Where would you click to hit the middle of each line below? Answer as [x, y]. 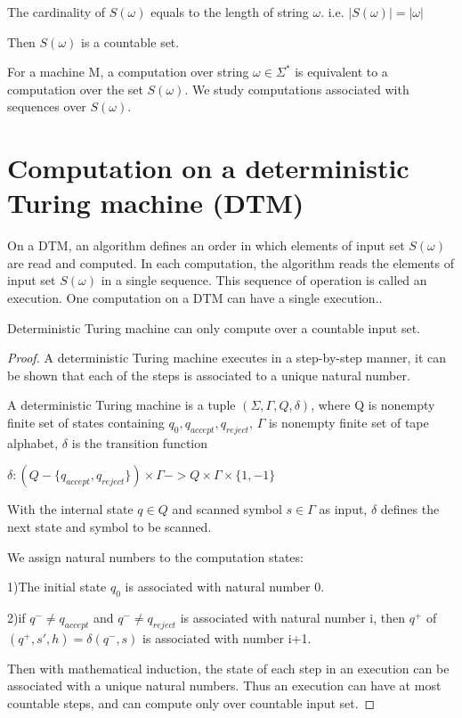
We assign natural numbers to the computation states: [155, 556]
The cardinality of [57, 12]
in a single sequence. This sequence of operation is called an [264, 280]
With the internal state [70, 509]
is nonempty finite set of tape [349, 423]
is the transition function [140, 442]
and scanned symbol [227, 509]
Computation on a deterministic [208, 168]
